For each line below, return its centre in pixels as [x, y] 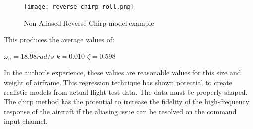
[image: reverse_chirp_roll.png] [79, 7]
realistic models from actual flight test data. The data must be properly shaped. [126, 92]
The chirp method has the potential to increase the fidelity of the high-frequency [127, 102]
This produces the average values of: [59, 39]
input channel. [26, 121]
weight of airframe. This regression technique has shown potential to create [118, 82]
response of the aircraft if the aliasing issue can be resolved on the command [120, 111]
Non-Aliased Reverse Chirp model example [89, 22]
